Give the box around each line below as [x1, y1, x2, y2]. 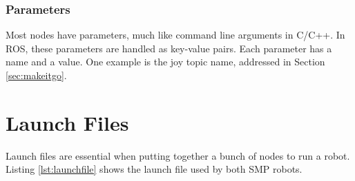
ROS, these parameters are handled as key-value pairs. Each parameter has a [6, 41, 332, 55]
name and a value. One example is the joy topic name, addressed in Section [6, 54, 325, 69]
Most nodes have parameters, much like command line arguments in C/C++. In [6, 28, 345, 42]
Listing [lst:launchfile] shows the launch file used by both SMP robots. [6, 162, 303, 176]
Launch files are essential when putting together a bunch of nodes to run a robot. [6, 148, 350, 162]
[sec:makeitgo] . [6, 68, 67, 82]
